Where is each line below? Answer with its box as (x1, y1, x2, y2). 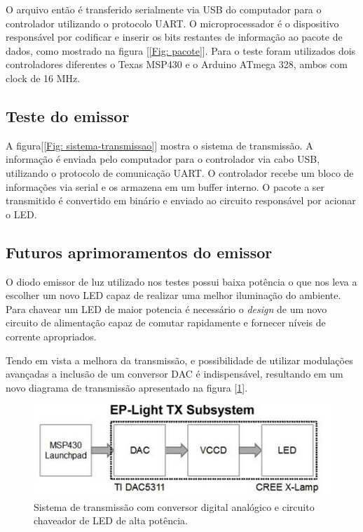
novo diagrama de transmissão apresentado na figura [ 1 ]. (6, 380, 248, 394)
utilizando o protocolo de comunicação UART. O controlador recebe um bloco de (6, 165, 354, 180)
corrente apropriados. (6, 328, 97, 343)
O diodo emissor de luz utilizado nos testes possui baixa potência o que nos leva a (6, 274, 357, 288)
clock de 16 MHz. (6, 70, 81, 85)
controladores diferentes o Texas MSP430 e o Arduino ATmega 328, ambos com (6, 57, 348, 72)
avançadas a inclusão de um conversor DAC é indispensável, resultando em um (6, 366, 343, 381)
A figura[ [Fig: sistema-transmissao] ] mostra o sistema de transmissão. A (6, 138, 313, 152)
